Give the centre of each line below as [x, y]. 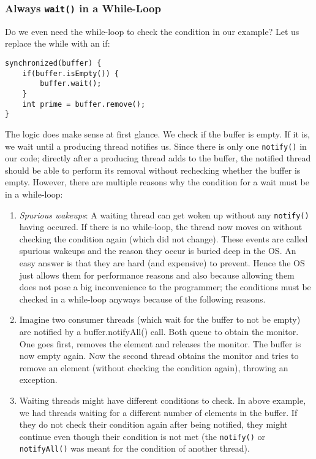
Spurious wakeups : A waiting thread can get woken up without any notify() [164, 214]
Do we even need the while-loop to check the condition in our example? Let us [152, 31]
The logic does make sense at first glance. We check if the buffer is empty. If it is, [157, 133]
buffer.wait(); [71, 84]
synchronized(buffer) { [53, 63]
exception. [38, 380]
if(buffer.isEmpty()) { [71, 73]
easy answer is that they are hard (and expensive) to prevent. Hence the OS [162, 262]
